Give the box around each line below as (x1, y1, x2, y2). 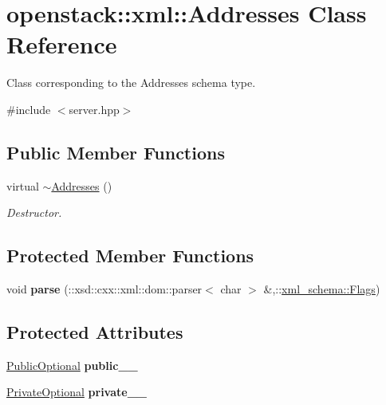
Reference (6, 28, 117, 61)
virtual (6, 177, 39, 194)
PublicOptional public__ (6, 356, 138, 373)
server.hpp (69, 100, 120, 117)
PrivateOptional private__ (6, 383, 147, 400)
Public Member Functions (6, 140, 225, 164)
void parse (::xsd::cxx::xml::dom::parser (6, 281, 203, 297)
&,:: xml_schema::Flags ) (263, 281, 380, 297)
